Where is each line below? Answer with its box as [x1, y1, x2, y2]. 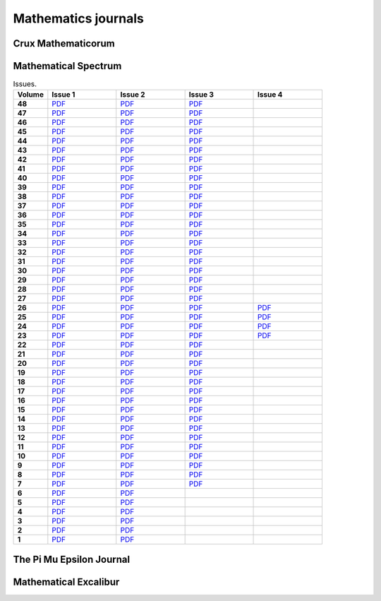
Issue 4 [258, 90, 283, 100]
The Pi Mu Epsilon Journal [13, 553, 131, 565]
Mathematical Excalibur [13, 576, 120, 588]
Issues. [13, 79, 37, 89]
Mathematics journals [13, 11, 144, 26]
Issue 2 [120, 90, 145, 100]
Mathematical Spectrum [13, 60, 122, 72]
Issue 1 [52, 90, 75, 100]
